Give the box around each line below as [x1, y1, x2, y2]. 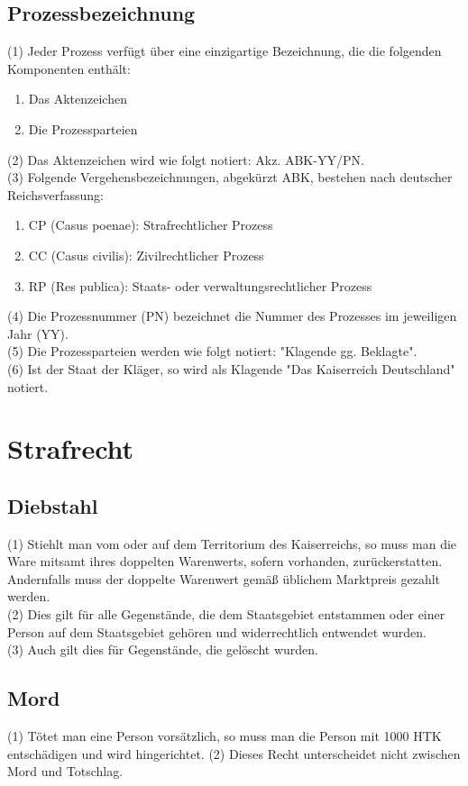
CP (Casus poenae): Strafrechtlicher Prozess [28, 215, 273, 234]
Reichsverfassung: [7, 185, 105, 204]
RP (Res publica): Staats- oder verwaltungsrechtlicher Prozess [28, 276, 372, 295]
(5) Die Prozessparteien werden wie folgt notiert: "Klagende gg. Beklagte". [7, 342, 418, 361]
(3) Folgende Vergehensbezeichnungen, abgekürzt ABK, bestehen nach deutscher [7, 168, 453, 187]
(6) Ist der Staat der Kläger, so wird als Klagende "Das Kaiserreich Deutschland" [7, 359, 455, 378]
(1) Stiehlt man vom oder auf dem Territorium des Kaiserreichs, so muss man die [7, 534, 457, 553]
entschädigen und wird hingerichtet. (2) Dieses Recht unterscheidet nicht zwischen [7, 744, 461, 763]
